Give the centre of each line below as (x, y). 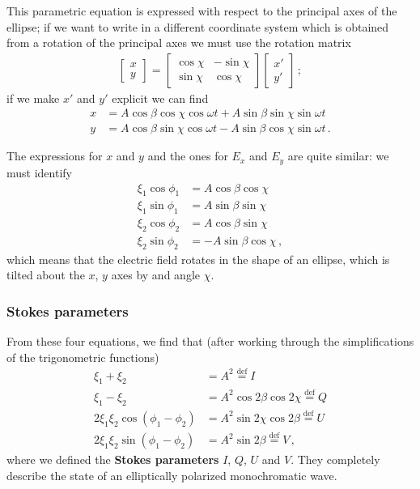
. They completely (335, 459)
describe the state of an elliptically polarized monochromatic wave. (172, 475)
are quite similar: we (338, 156)
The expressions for (55, 156)
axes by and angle (155, 275)
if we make (33, 98)
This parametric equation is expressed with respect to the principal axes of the (202, 11)
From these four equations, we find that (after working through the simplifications (210, 341)
